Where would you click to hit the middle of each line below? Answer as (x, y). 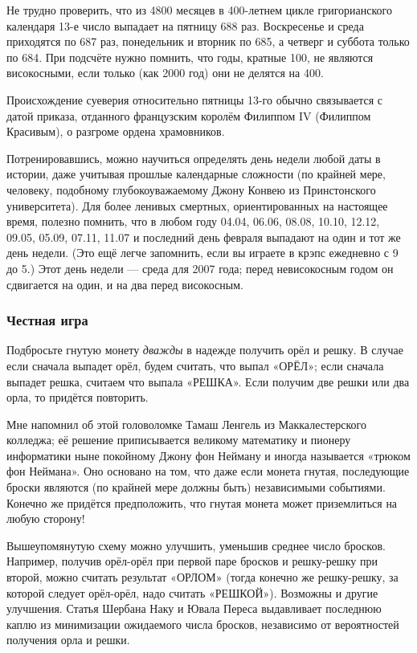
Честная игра (47, 320)
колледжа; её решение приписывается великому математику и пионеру (179, 440)
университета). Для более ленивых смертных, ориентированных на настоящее (197, 205)
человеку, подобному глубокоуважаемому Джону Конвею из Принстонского (191, 189)
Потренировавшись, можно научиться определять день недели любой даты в (194, 158)
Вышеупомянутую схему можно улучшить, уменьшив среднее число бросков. (196, 545)
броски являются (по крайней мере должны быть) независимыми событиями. (196, 487)
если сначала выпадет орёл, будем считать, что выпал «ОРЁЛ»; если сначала (195, 365)
